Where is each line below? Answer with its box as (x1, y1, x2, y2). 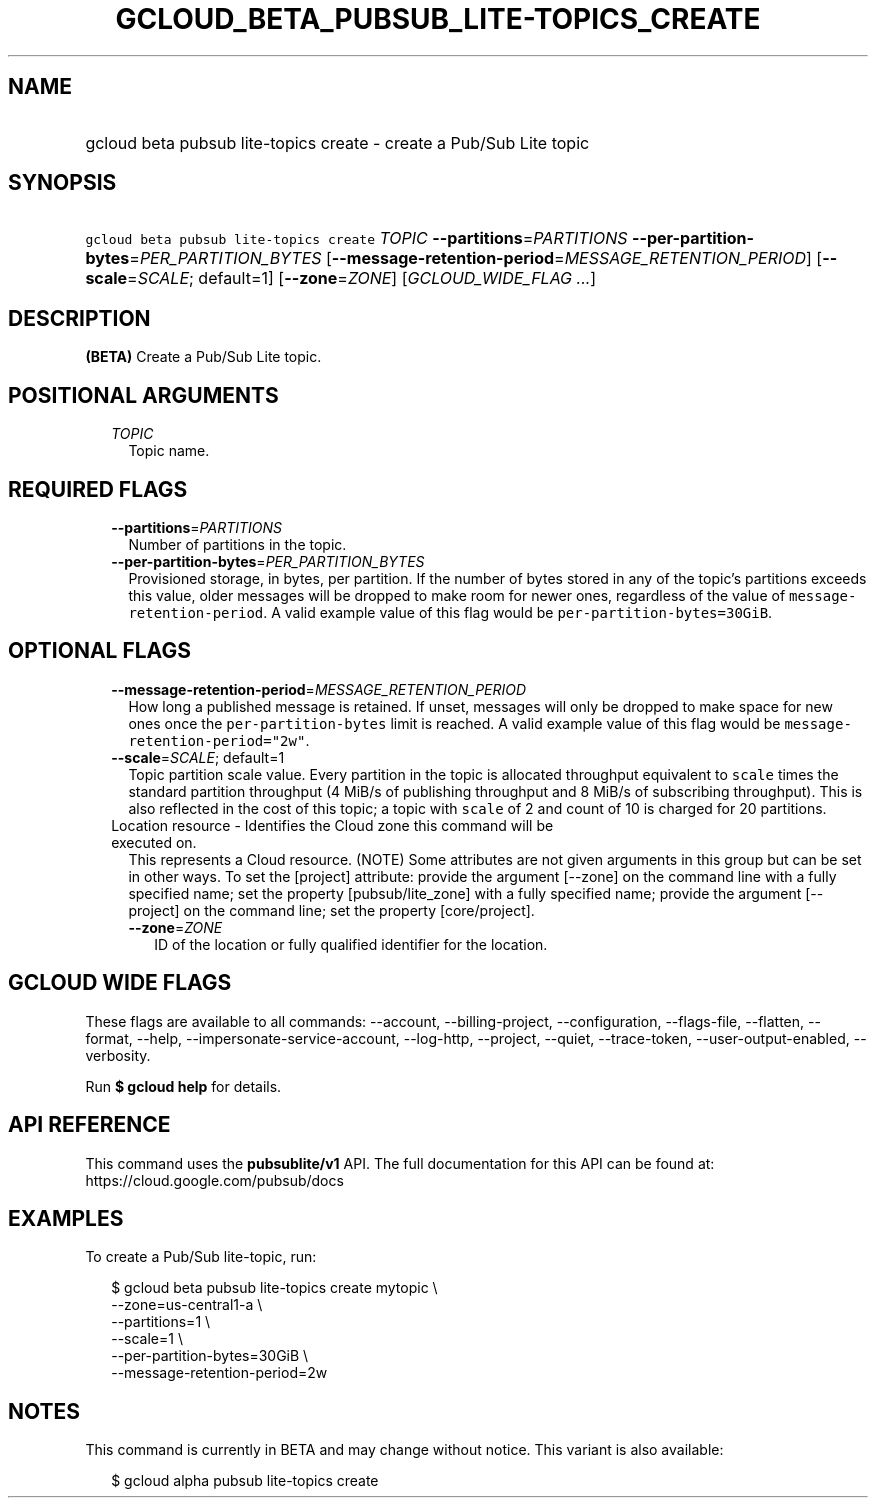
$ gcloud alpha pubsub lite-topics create (111, 1472, 379, 1490)
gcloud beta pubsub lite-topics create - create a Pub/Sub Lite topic (85, 132, 590, 153)
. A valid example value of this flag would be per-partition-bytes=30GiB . (263, 603, 773, 621)
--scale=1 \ (111, 1330, 183, 1348)
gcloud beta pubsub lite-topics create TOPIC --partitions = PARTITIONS (85, 228, 628, 249)
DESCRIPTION (8, 305, 151, 331)
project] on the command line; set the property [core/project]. (128, 901, 535, 919)
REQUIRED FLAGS (8, 476, 188, 502)
